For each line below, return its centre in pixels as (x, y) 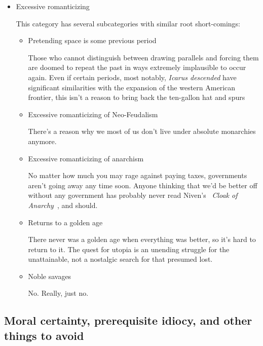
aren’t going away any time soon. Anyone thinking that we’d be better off (143, 185)
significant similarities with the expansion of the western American (132, 87)
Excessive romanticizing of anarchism (86, 158)
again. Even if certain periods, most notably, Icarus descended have (132, 77)
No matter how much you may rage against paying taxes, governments (138, 175)
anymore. (42, 141)
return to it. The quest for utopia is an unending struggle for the (129, 249)
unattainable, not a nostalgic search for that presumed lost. (120, 259)
